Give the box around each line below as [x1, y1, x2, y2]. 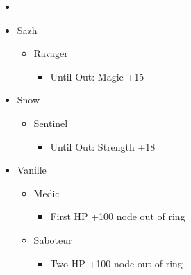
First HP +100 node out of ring [50, 209, 185, 224]
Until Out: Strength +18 [50, 139, 156, 153]
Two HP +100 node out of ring [50, 256, 183, 270]
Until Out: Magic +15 [50, 69, 144, 83]
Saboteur [33, 232, 72, 247]
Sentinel [33, 115, 68, 130]
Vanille [17, 162, 47, 177]
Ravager [33, 46, 68, 60]
